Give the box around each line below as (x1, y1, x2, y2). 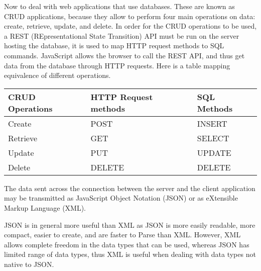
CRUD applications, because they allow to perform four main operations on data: (4, 11, 255, 21)
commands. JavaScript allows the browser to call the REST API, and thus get (4, 50, 245, 60)
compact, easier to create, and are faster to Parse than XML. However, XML (4, 229, 241, 240)
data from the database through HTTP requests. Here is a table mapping (4, 60, 230, 70)
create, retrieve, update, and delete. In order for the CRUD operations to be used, (4, 21, 257, 31)
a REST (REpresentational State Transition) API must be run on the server (4, 30, 239, 41)
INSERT (197, 117, 227, 129)
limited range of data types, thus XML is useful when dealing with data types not (4, 249, 256, 259)
